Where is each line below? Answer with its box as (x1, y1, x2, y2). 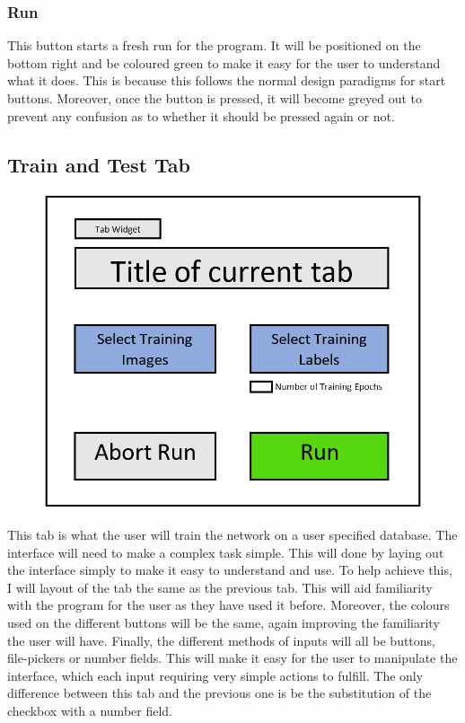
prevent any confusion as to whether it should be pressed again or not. (7, 106, 395, 125)
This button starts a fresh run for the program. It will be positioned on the (7, 36, 421, 55)
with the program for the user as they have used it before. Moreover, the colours (7, 595, 450, 614)
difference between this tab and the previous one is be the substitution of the (7, 683, 432, 702)
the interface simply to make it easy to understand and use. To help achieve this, (7, 560, 452, 579)
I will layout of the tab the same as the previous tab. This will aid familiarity (7, 578, 433, 596)
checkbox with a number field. (7, 701, 172, 719)
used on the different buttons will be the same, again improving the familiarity (7, 613, 440, 631)
